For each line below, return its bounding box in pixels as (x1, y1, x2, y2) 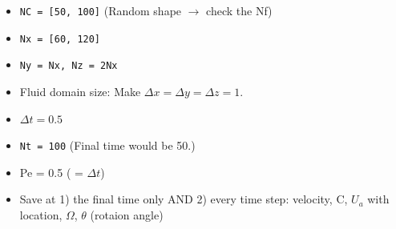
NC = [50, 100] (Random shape (19, 2, 182, 18)
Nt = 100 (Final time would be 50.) (19, 137, 196, 154)
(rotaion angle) (90, 207, 164, 223)
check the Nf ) (206, 2, 273, 18)
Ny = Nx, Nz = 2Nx (19, 60, 118, 72)
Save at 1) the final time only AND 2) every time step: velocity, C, (19, 191, 348, 207)
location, (19, 207, 63, 223)
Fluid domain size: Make (19, 82, 141, 99)
